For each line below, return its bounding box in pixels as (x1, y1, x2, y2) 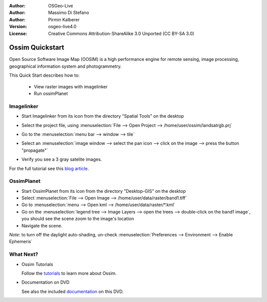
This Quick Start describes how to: (9, 72, 80, 79)
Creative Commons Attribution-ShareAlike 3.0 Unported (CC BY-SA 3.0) (48, 30, 195, 37)
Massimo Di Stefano (48, 10, 89, 16)
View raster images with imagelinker (34, 84, 108, 89)
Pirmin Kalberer (48, 16, 80, 22)
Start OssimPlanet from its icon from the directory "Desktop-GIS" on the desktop (21, 188, 186, 194)
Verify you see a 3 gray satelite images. (21, 156, 102, 163)
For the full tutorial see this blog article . (9, 166, 89, 172)
